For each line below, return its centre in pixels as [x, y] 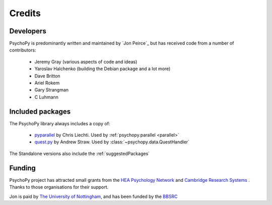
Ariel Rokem [47, 83]
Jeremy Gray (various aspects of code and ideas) [86, 62]
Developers [28, 31]
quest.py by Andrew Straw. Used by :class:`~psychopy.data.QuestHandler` [112, 142]
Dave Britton [47, 76]
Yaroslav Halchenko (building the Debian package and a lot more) [103, 69]
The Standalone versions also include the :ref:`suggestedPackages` [80, 153]
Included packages [40, 111]
